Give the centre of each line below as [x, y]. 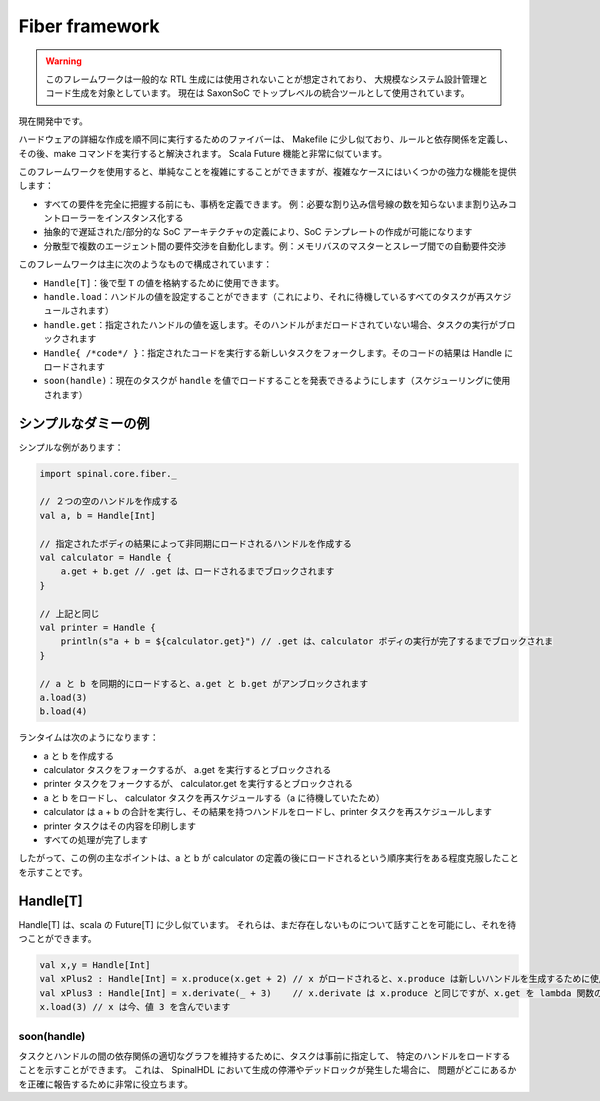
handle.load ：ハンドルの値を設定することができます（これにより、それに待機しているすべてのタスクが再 [264, 297]
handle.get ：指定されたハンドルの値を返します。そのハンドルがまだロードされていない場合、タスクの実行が [271, 324]
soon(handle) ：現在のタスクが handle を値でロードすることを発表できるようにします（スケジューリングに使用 [277, 381]
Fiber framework [89, 26]
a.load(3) [63, 697]
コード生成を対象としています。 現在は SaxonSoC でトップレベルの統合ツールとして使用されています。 [257, 93]
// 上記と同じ [69, 613]
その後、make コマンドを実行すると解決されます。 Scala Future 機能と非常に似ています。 [202, 153]
